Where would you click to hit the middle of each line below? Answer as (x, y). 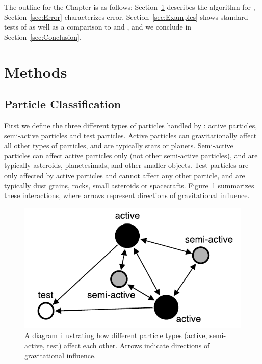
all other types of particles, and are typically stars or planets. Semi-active (119, 145)
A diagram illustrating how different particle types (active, (116, 335)
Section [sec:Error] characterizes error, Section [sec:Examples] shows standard (126, 17)
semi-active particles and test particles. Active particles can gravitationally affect (130, 135)
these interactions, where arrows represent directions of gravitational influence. (127, 195)
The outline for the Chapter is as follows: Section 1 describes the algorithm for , (130, 7)
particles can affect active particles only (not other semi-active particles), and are (131, 155)
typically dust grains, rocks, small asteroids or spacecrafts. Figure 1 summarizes (129, 185)
